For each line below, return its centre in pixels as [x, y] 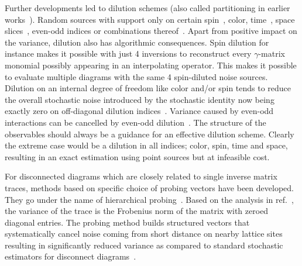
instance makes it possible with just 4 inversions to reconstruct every [128, 53]
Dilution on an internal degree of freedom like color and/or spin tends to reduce [148, 88]
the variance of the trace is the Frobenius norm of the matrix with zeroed [137, 211]
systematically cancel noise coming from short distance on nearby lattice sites [144, 234]
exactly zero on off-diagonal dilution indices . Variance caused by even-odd [139, 111]
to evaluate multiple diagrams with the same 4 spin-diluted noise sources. [136, 76]
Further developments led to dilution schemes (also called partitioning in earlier [147, 8]
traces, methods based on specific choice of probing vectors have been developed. [149, 187]
